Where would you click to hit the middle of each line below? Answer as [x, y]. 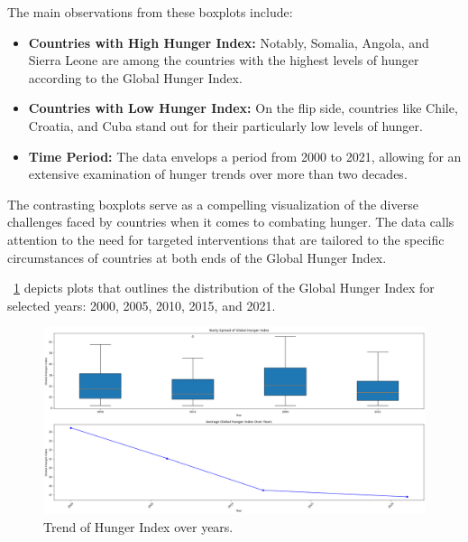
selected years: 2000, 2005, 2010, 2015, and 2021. [142, 305]
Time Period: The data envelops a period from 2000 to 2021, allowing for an [245, 156]
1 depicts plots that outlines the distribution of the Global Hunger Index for [224, 288]
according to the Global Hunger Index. [135, 77]
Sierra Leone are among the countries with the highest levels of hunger [224, 60]
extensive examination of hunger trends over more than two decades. [218, 174]
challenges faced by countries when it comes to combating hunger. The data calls [231, 222]
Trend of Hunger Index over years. [138, 526]
